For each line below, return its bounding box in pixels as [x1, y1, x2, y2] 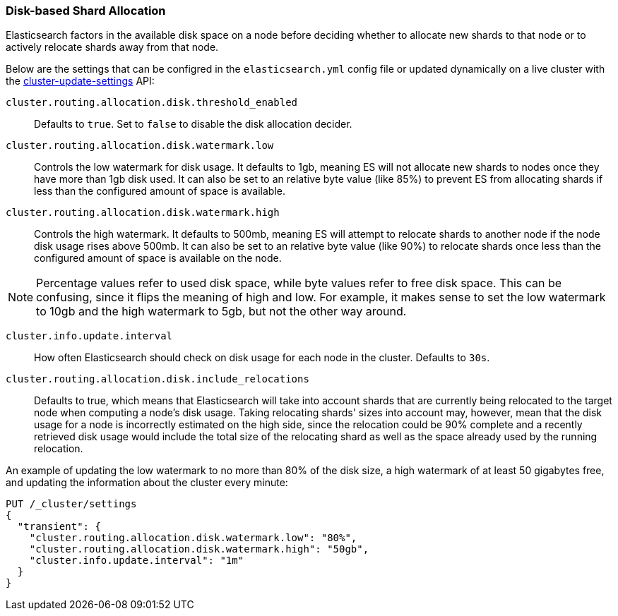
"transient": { [17, 521, 101, 533]
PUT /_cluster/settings [6, 498, 137, 510]
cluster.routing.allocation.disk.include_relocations [6, 373, 309, 385]
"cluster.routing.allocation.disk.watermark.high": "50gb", [29, 543, 369, 555]
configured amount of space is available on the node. [34, 252, 282, 265]
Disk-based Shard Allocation [6, 4, 166, 18]
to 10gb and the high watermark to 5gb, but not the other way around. [36, 304, 407, 319]
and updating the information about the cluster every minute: [6, 476, 288, 489]
